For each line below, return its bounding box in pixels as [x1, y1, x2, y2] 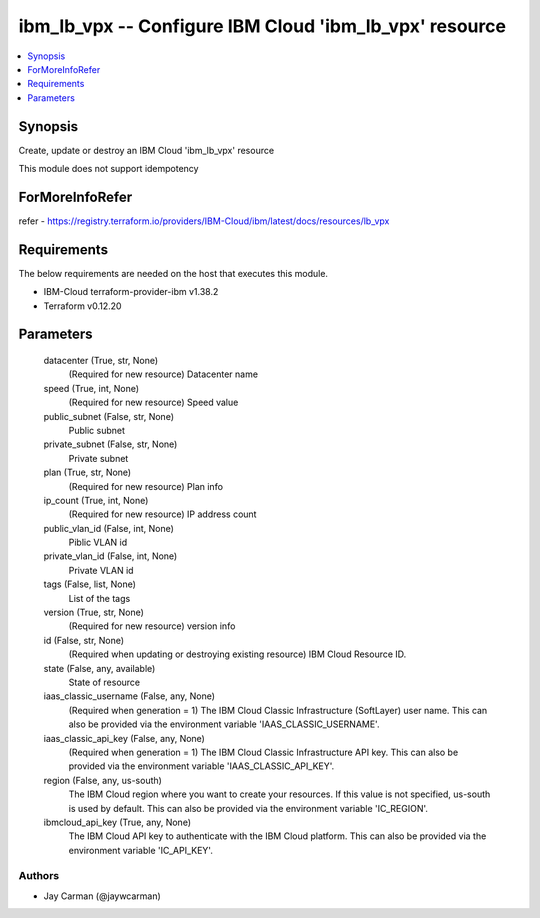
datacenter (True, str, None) [43, 355, 159, 367]
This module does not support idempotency [18, 163, 199, 175]
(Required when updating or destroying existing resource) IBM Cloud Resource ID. [68, 648, 407, 660]
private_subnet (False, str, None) [43, 438, 178, 450]
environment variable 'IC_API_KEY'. [68, 844, 214, 856]
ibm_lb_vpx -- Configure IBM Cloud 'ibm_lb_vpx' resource [18, 15, 507, 37]
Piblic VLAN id [68, 536, 128, 549]
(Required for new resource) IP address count [68, 508, 257, 520]
